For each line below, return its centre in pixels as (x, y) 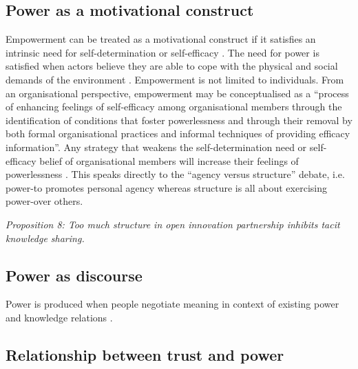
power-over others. (44, 201)
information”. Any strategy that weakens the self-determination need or (156, 147)
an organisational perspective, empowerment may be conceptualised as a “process (177, 93)
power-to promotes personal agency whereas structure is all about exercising (166, 187)
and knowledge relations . (59, 317)
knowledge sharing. (45, 238)
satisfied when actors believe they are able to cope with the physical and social (172, 66)
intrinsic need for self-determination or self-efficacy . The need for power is (162, 52)
